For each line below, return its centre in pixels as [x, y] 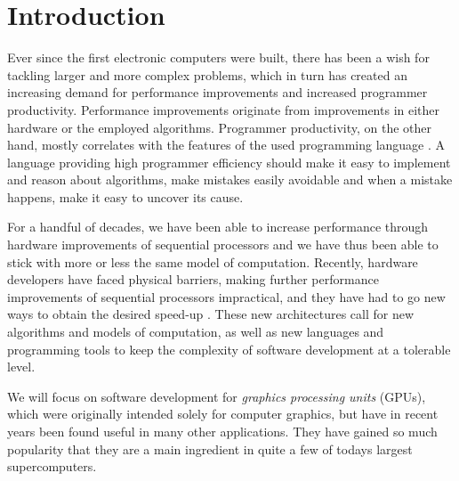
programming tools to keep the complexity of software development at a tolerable [229, 349]
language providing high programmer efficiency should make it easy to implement [229, 162]
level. [21, 367]
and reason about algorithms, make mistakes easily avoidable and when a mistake [230, 179]
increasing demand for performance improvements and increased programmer [217, 92]
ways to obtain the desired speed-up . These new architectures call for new [211, 314]
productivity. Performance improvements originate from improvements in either [224, 109]
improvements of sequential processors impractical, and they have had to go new [226, 296]
